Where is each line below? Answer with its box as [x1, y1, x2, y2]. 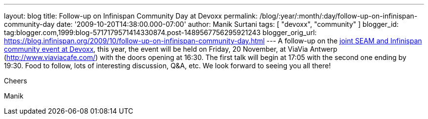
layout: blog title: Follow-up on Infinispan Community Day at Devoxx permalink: [4, 12, 258, 20]
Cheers [4, 77, 27, 85]
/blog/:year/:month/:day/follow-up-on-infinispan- [259, 12, 418, 20]
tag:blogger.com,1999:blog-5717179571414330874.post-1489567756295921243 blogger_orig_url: [4, 28, 317, 37]
